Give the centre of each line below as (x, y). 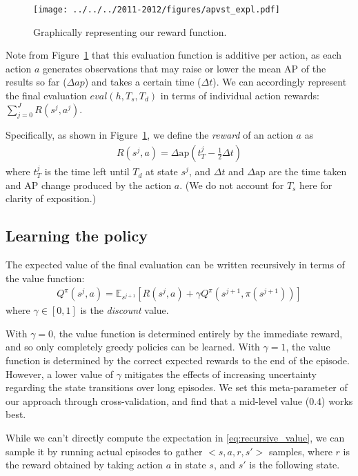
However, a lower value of (59, 374)
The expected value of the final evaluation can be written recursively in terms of (175, 265)
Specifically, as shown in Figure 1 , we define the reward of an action (149, 135)
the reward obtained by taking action (84, 465)
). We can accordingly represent (280, 82)
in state (190, 465)
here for (316, 185)
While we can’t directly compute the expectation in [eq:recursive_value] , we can (175, 437)
